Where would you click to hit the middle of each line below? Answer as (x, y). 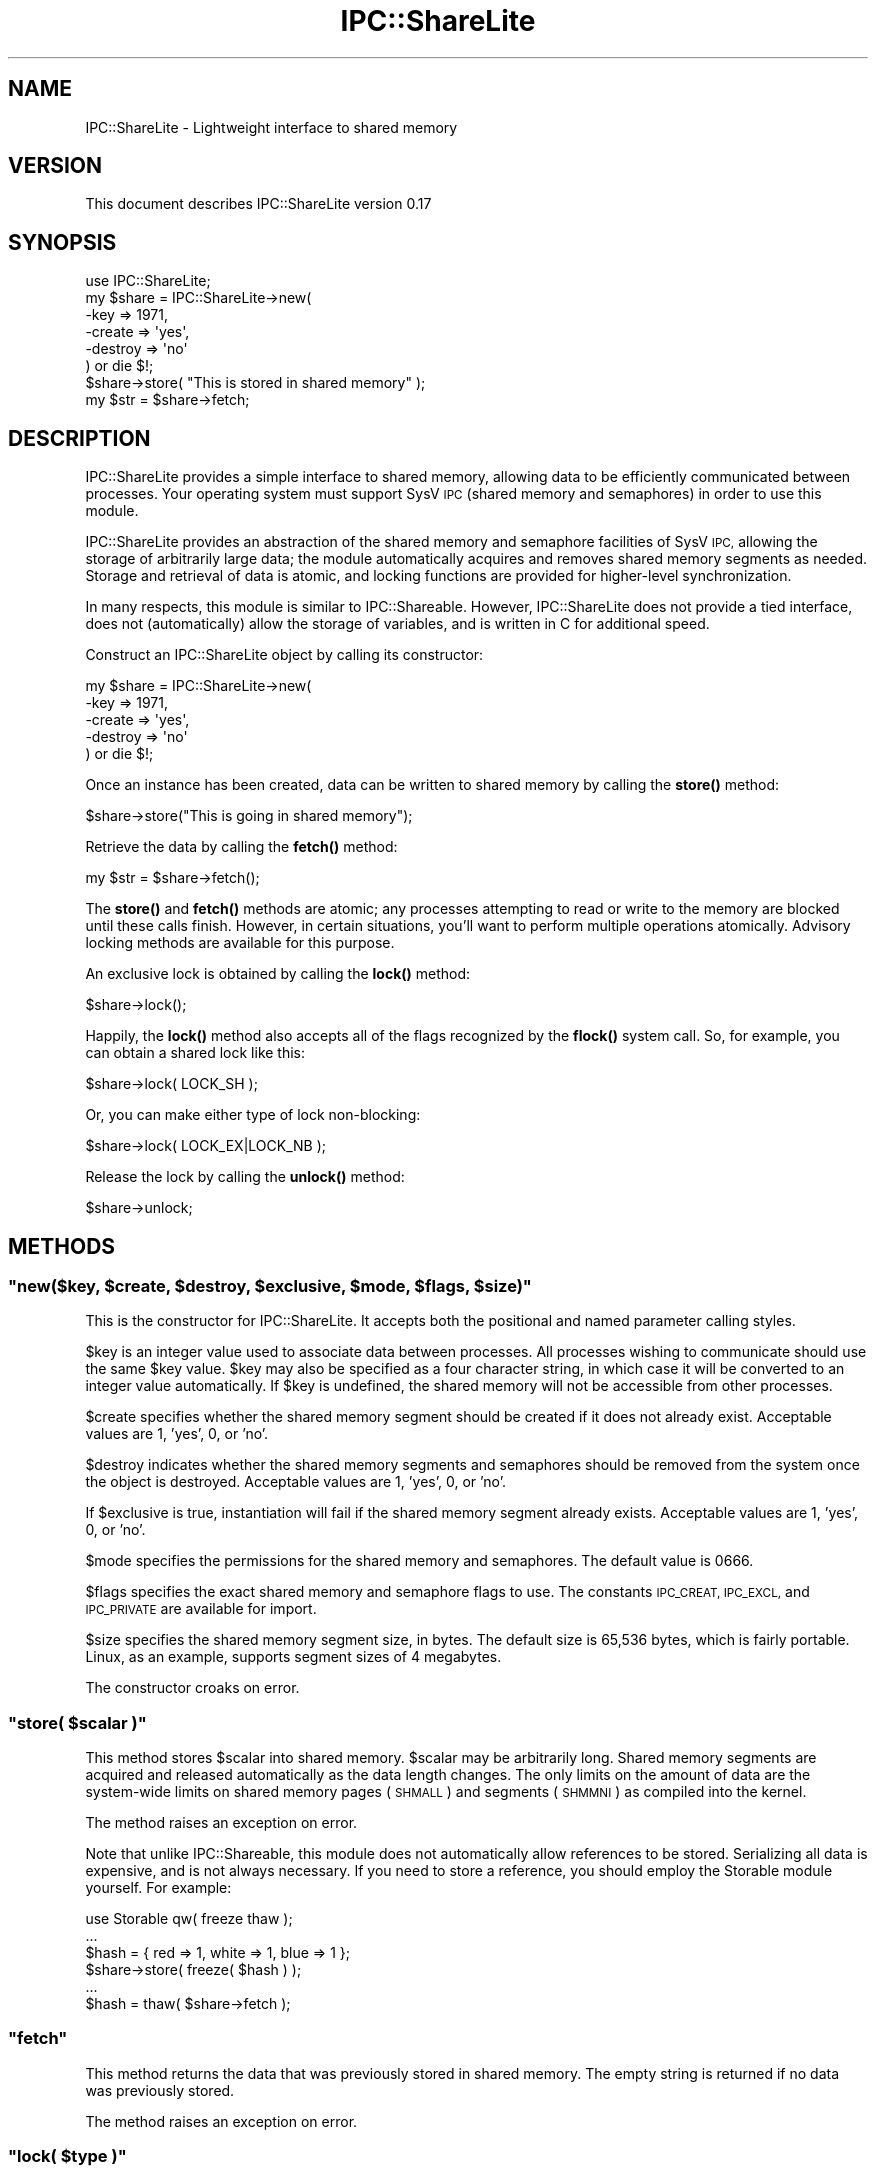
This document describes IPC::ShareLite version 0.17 (258, 204)
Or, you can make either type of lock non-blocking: (253, 1115)
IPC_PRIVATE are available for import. (201, 1609)
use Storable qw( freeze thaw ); (189, 1919)
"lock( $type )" (67, 2156)
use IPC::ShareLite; (148, 281)
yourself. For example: (158, 1888)
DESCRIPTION (79, 438)
